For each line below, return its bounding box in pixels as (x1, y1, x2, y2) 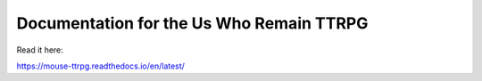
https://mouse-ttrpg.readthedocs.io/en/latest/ (16, 61, 185, 71)
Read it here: (16, 45, 64, 55)
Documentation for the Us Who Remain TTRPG (16, 13, 369, 33)
